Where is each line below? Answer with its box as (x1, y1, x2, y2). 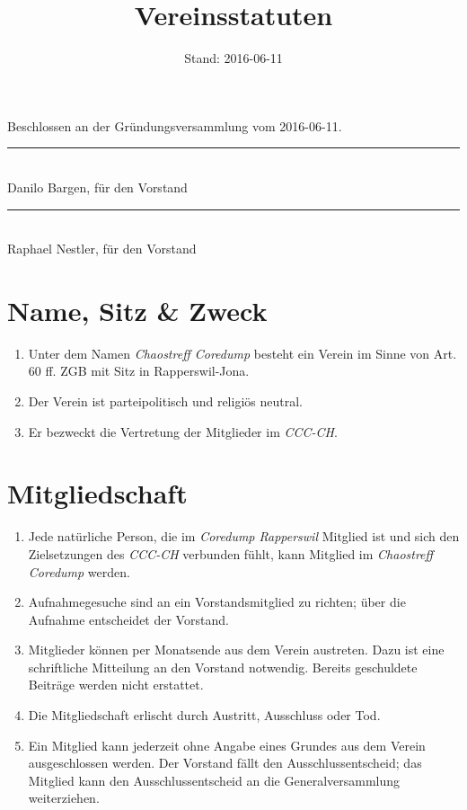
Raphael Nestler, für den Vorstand (7, 239, 197, 258)
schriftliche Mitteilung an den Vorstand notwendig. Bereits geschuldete (28, 657, 418, 676)
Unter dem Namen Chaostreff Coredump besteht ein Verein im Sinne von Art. (28, 343, 457, 362)
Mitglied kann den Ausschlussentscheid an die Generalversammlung (28, 770, 401, 789)
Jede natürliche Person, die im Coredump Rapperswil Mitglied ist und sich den (28, 527, 460, 546)
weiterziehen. (28, 788, 100, 807)
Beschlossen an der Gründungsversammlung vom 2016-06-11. (7, 116, 342, 135)
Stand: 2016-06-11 (184, 49, 283, 67)
